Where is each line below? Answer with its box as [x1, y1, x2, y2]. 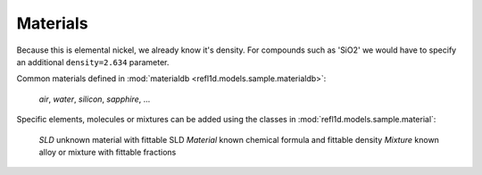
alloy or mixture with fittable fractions [38, 146, 177, 157]
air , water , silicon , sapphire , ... [38, 94, 151, 104]
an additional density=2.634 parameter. [16, 56, 170, 67]
